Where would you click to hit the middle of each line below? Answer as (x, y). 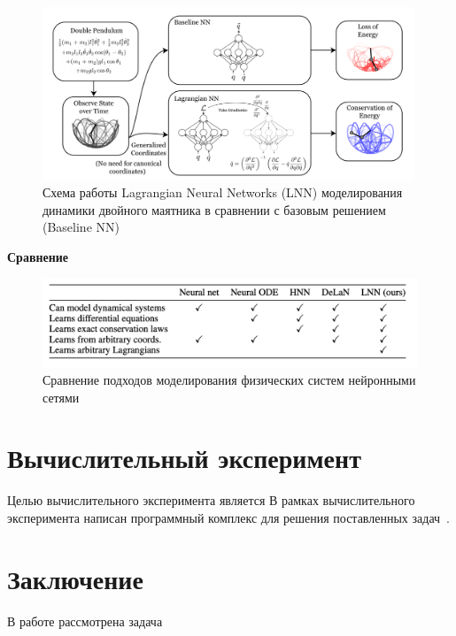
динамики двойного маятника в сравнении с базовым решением (214, 209)
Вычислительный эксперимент (184, 458)
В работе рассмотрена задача (85, 621)
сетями (61, 397)
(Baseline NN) (81, 227)
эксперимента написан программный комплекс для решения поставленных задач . (228, 518)
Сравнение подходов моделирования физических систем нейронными (229, 380)
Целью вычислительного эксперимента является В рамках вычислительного (211, 500)
